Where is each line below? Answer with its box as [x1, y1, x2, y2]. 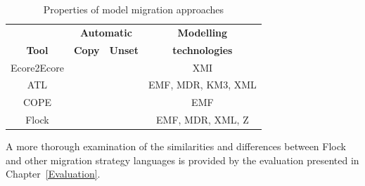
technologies [172, 42, 233, 57]
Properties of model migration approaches [43, 2, 224, 16]
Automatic [79, 25, 132, 39]
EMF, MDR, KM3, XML [148, 77, 257, 92]
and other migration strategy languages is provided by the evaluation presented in [6, 152, 359, 167]
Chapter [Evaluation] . [6, 166, 101, 181]
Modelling [177, 25, 228, 39]
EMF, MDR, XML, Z [156, 112, 249, 127]
